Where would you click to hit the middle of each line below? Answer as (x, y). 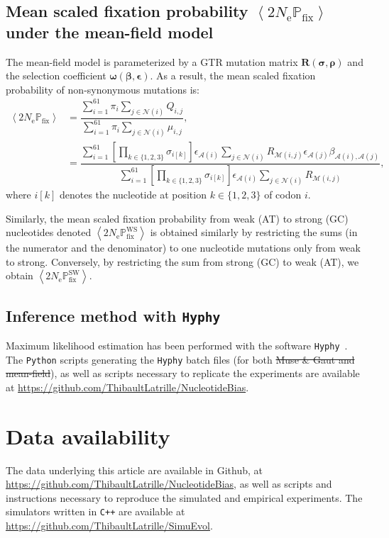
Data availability (88, 436)
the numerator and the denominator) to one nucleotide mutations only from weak (183, 248)
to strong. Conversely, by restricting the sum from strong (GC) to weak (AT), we (182, 261)
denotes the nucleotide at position (133, 194)
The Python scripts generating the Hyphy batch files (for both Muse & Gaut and (180, 359)
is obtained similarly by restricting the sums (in (254, 232)
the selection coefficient (56, 75)
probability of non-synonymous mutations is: (103, 89)
